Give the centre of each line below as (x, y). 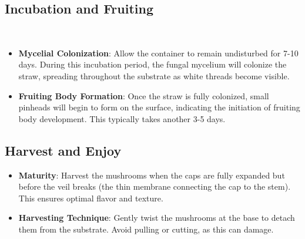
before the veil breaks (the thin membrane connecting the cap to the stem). (155, 186)
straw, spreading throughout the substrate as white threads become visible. (154, 75)
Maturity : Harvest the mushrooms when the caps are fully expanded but (152, 175)
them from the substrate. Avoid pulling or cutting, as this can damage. (146, 229)
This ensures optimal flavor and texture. (91, 198)
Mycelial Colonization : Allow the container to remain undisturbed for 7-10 (158, 53)
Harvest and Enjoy (63, 150)
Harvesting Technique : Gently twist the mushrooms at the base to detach (157, 218)
